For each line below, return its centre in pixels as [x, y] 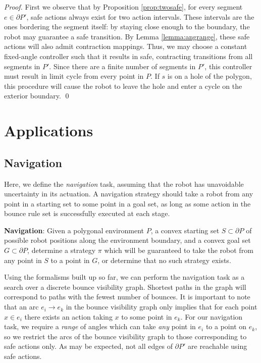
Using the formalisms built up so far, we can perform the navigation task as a [124, 277]
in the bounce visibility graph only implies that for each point [162, 307]
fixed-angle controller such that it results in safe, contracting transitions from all [128, 56]
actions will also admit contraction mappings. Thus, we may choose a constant [126, 46]
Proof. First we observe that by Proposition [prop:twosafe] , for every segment [123, 7]
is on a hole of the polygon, [210, 76]
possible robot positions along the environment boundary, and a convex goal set [127, 240]
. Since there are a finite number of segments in [122, 66]
